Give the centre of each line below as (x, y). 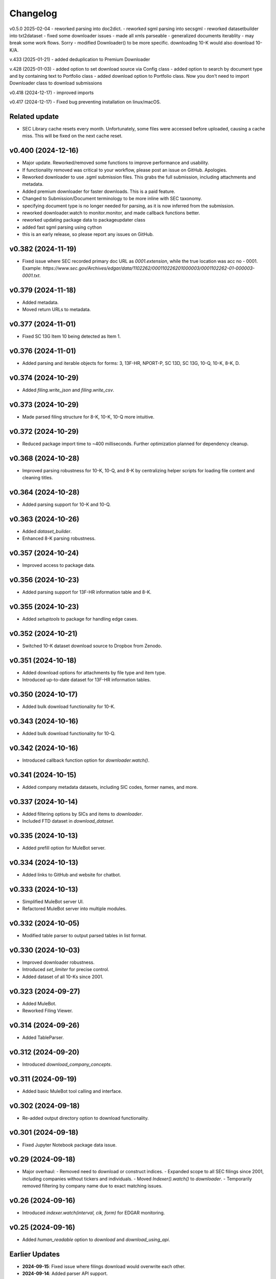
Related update (34, 116)
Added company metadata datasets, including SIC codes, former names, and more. (110, 787)
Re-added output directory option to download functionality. (86, 1118)
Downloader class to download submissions (56, 83)
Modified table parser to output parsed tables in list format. (84, 936)
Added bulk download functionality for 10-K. (69, 707)
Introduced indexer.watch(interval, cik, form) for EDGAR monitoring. (94, 1213)
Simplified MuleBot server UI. (53, 901)
